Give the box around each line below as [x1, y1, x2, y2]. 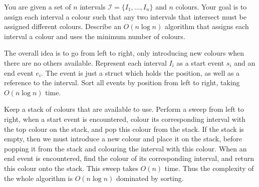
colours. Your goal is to [175, 2, 247, 12]
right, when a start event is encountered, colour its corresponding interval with [4, 113, 246, 124]
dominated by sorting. [116, 172, 184, 183]
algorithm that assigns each [164, 21, 249, 32]
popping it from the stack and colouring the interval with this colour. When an [4, 143, 247, 153]
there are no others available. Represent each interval [4, 57, 167, 68]
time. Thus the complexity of [164, 162, 254, 173]
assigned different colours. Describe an [4, 21, 121, 32]
